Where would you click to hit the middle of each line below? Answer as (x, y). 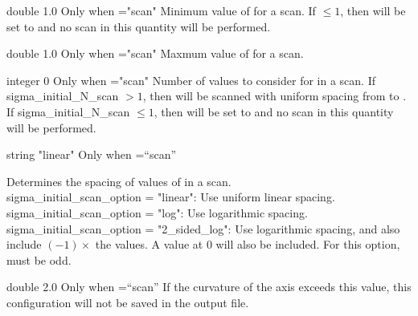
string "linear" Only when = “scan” (92, 154)
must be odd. (39, 259)
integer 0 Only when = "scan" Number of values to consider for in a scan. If (191, 80)
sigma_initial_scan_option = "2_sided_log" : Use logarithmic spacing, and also (203, 228)
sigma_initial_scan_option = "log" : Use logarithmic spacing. (157, 212)
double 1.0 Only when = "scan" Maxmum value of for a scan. (155, 53)
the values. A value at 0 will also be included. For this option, (248, 244)
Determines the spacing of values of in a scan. (119, 181)
